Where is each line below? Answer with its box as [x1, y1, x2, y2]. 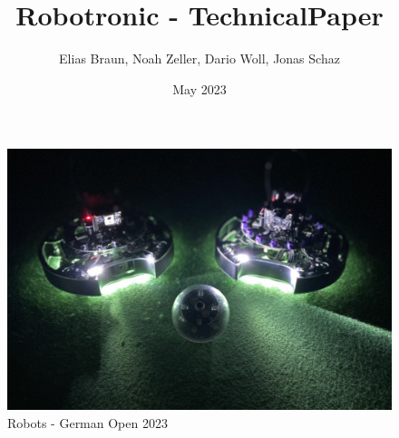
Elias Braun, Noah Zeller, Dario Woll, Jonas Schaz [59, 49, 340, 68]
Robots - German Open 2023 [7, 413, 168, 432]
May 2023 [172, 79, 227, 98]
